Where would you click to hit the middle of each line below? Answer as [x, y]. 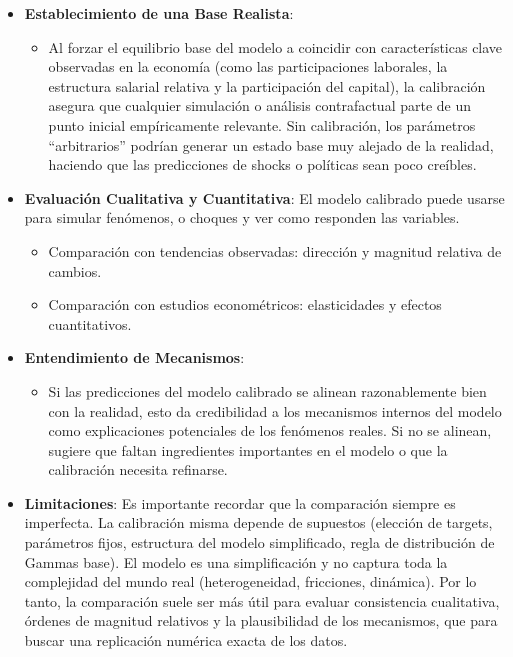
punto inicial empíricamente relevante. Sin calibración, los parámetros [262, 124]
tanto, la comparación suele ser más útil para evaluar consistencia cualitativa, [262, 600]
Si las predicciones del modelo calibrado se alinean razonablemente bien [267, 390]
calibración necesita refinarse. [138, 469]
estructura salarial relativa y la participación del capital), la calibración [267, 85]
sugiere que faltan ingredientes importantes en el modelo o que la [248, 449]
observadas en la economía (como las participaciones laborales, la [248, 66]
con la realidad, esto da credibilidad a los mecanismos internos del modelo [275, 410]
